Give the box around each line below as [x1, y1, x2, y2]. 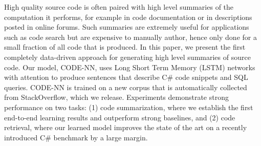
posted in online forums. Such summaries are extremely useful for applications [4, 22, 249, 32]
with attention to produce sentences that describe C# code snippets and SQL [4, 72, 248, 82]
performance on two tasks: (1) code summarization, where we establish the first [4, 101, 253, 112]
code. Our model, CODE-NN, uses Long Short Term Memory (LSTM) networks [4, 61, 255, 72]
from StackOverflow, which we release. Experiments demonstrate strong [4, 92, 229, 102]
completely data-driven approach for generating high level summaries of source [4, 51, 251, 62]
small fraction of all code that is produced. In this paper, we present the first [4, 41, 246, 52]
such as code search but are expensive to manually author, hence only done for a [4, 31, 257, 42]
